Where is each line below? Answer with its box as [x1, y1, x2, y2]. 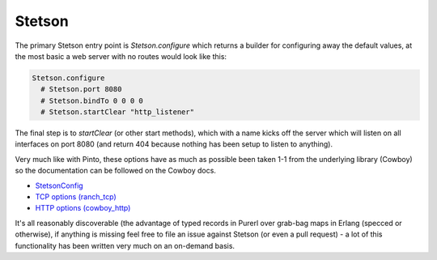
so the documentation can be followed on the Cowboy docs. [15, 166, 216, 176]
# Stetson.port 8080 [40, 85, 122, 94]
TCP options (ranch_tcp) [35, 192, 117, 202]
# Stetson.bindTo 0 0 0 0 [40, 96, 143, 105]
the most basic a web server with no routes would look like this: [15, 51, 227, 61]
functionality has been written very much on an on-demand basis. [15, 241, 235, 250]
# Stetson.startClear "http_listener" [40, 108, 194, 117]
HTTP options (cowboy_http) [35, 203, 131, 213]
